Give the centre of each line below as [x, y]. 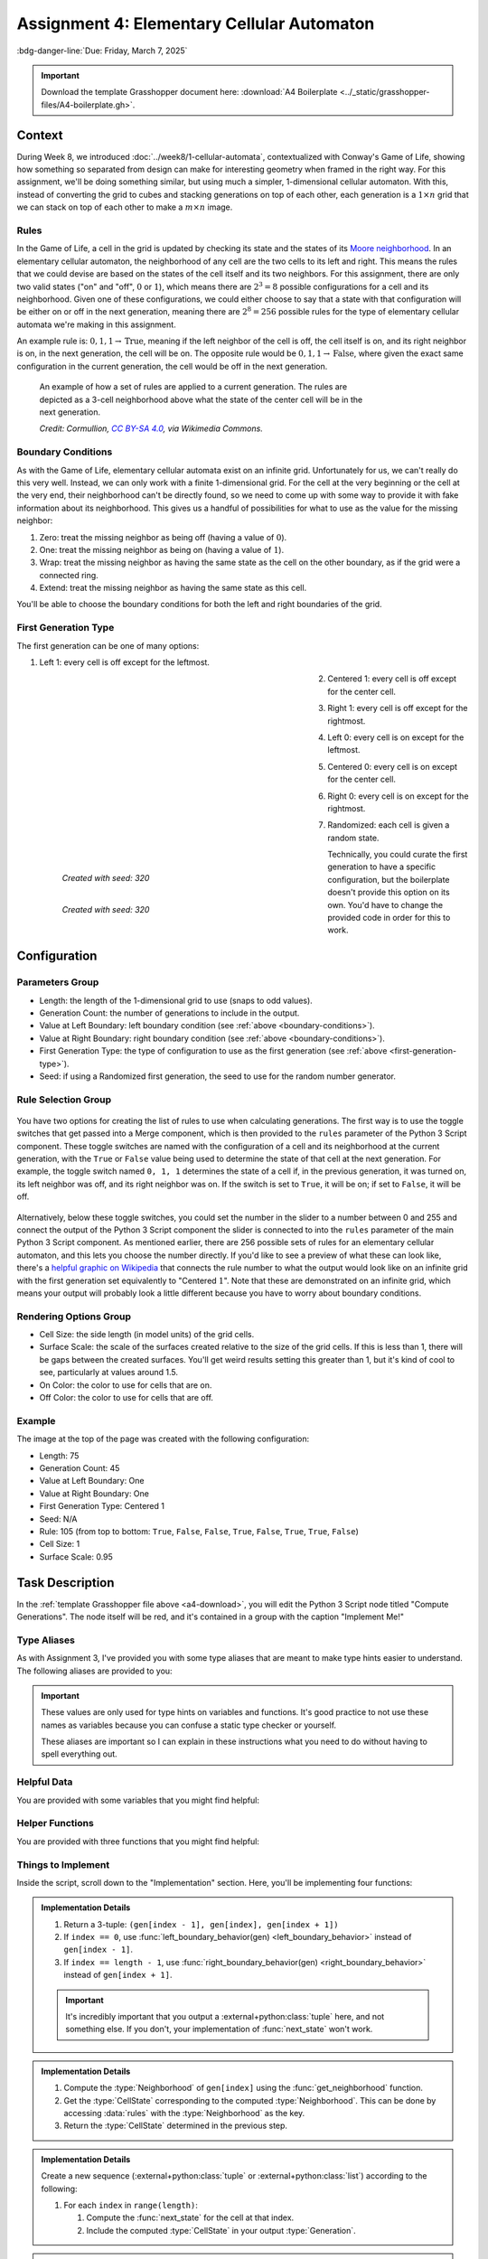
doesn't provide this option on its [389, 892]
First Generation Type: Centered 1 [102, 1506]
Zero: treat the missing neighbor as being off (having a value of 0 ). [163, 537]
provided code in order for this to [389, 918]
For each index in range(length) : [131, 2205]
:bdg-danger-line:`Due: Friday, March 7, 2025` [102, 51]
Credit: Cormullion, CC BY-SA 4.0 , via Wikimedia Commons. [151, 428]
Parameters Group [58, 982]
